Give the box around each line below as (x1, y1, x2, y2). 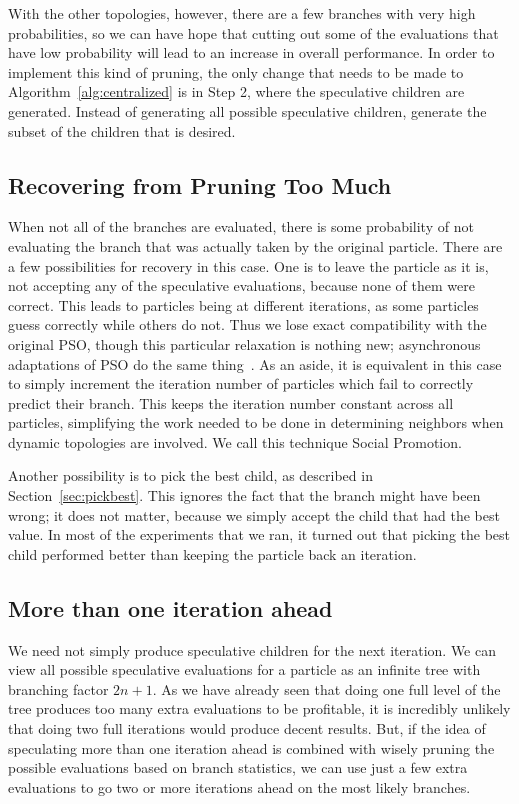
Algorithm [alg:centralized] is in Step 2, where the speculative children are (8, 81, 465, 102)
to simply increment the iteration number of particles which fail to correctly (8, 373, 474, 394)
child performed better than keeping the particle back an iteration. (8, 543, 417, 564)
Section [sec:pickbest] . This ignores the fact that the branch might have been (8, 485, 481, 506)
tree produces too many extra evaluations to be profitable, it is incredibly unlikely (8, 698, 511, 719)
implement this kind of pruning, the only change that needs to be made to (8, 61, 464, 82)
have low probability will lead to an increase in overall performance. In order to (8, 42, 495, 63)
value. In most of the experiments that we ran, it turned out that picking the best (8, 524, 511, 545)
